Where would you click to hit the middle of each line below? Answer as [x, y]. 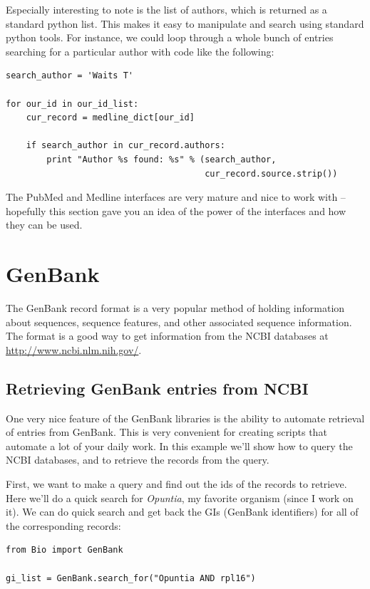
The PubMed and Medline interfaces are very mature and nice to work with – [176, 197]
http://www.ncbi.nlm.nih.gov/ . [74, 349]
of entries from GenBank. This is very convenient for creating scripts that [166, 432]
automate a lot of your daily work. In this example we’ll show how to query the [179, 445]
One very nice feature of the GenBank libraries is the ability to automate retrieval [185, 418]
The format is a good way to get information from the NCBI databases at [167, 336]
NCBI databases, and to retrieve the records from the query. [138, 460]
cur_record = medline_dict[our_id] [110, 118]
